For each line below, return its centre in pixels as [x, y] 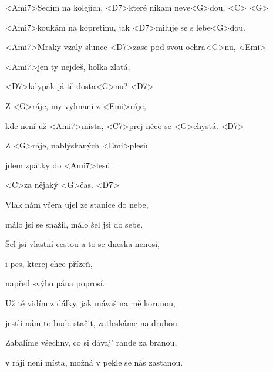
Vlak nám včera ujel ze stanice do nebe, [77, 204]
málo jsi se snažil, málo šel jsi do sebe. [74, 224]
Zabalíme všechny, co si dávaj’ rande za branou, [91, 342]
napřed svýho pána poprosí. [55, 283]
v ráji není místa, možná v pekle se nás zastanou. [94, 362]
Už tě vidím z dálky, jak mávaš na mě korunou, [90, 302]
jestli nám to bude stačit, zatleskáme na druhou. [92, 322]
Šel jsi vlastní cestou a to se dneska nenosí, [82, 244]
